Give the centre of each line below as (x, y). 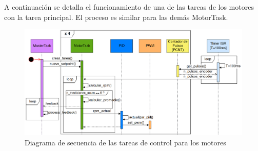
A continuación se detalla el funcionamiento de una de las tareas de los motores (129, 7)
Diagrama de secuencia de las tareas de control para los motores (125, 142)
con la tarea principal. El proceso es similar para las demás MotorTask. (116, 17)
